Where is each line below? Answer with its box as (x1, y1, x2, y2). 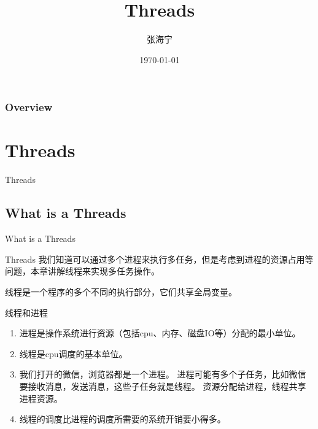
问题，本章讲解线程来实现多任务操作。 (5, 265, 160, 277)
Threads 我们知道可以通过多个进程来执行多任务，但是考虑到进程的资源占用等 (5, 252, 314, 265)
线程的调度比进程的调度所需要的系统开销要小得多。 (19, 412, 226, 425)
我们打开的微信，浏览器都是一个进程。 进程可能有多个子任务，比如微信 (19, 368, 306, 381)
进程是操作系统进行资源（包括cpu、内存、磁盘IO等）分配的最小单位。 (19, 327, 301, 339)
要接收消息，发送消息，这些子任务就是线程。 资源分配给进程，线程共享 (19, 379, 306, 392)
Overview (5, 99, 53, 115)
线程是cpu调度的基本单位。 (19, 347, 128, 360)
